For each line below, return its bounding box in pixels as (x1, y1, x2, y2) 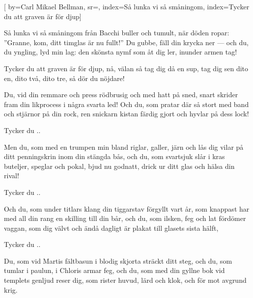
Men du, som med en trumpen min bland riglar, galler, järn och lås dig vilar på (4, 141, 244, 152)
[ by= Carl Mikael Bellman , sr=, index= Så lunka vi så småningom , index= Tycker (4, 1, 250, 11)
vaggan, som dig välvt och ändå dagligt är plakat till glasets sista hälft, (4, 222, 219, 233)
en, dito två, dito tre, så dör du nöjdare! (4, 73, 125, 83)
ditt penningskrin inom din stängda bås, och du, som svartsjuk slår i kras (4, 151, 225, 162)
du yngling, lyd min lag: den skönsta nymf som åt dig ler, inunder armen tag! (4, 47, 237, 57)
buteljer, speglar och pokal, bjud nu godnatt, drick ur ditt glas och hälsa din (4, 161, 235, 171)
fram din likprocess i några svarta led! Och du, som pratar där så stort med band (4, 99, 249, 109)
